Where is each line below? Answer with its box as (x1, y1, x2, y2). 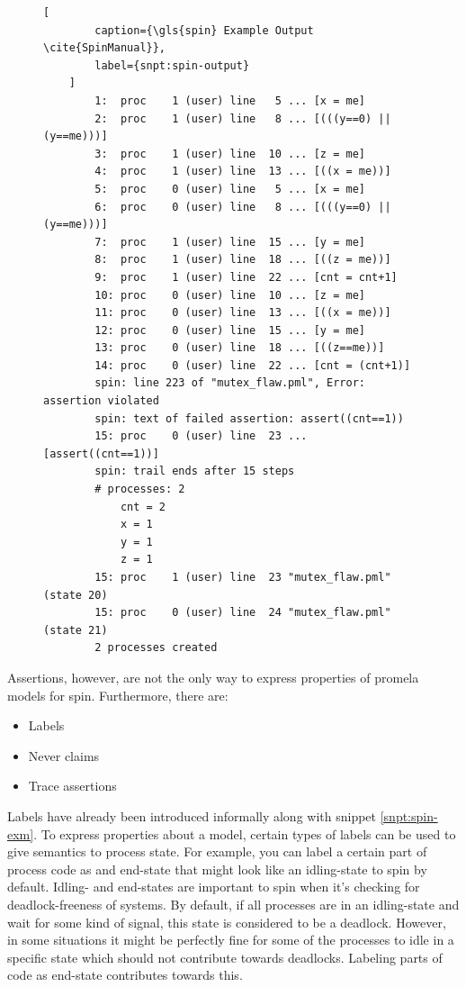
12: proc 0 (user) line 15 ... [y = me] (94, 323, 365, 337)
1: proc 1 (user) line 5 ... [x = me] (94, 94, 365, 107)
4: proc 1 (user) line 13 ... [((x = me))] (94, 165, 391, 178)
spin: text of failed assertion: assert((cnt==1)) (94, 412, 404, 425)
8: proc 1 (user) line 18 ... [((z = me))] (94, 253, 391, 267)
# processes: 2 (94, 483, 185, 496)
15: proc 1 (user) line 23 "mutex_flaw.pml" (94, 571, 391, 584)
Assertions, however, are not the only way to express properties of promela (7, 667, 419, 686)
